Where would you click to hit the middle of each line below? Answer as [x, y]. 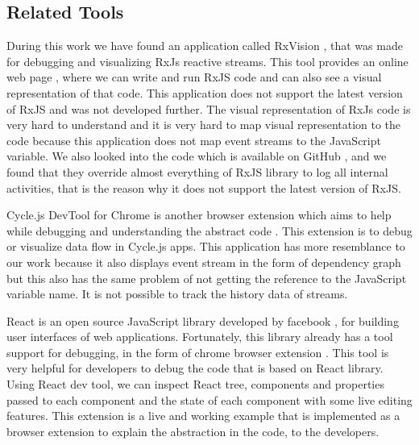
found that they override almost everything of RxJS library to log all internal [197, 171]
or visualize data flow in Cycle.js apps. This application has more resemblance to [206, 246]
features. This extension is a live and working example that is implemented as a [203, 416]
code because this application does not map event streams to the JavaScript [194, 140]
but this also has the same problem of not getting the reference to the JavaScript [207, 278]
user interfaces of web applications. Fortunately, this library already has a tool [200, 337]
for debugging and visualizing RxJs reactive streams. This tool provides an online [207, 61]
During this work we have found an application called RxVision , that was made [205, 46]
